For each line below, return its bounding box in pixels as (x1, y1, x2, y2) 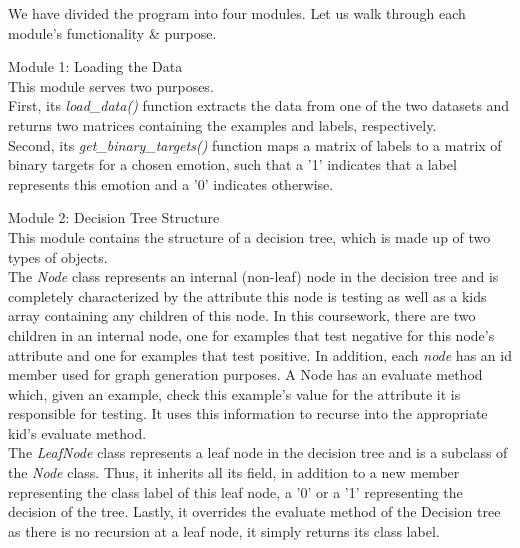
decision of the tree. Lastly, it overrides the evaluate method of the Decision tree (8, 501, 501, 522)
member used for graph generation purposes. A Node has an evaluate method (8, 364, 483, 385)
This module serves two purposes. (8, 75, 214, 96)
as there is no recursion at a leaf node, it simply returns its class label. (8, 520, 440, 541)
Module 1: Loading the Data (8, 56, 183, 77)
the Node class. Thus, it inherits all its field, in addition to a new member (8, 462, 460, 483)
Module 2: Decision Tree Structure (8, 207, 220, 228)
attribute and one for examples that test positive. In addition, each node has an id (8, 344, 512, 365)
